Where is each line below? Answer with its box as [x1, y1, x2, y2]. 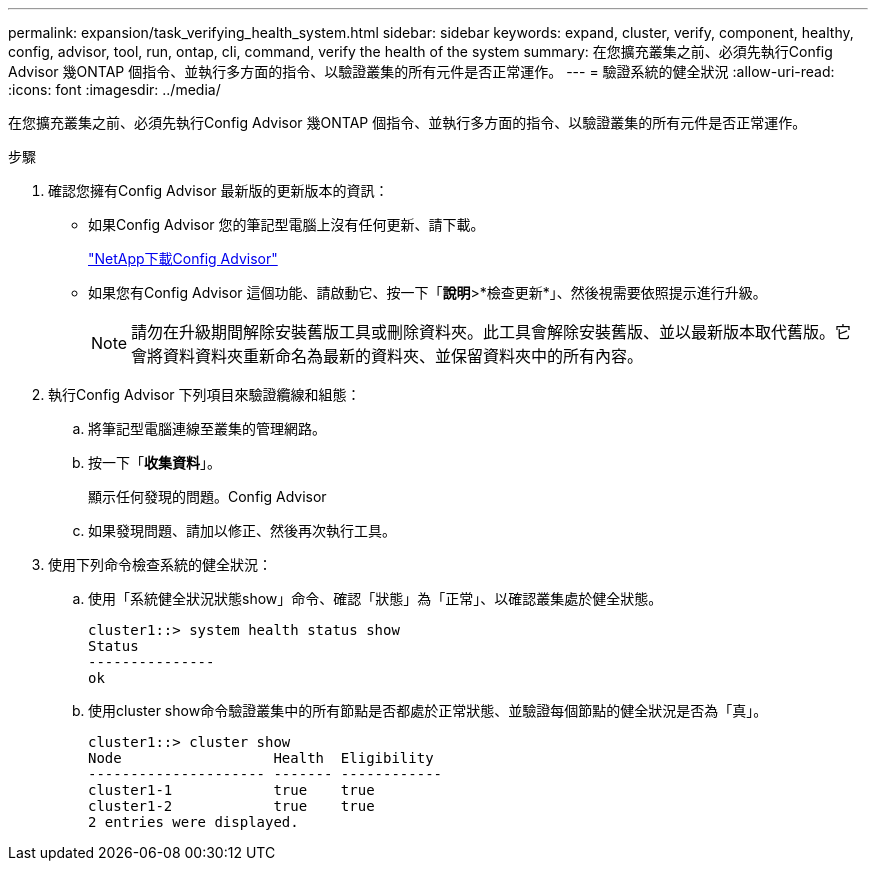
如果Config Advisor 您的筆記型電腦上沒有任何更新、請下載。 [88, 216, 485, 233]
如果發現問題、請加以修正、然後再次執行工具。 [88, 522, 396, 539]
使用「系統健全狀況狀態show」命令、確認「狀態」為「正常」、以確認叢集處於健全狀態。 [88, 590, 663, 607]
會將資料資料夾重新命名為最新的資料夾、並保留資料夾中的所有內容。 [131, 346, 644, 366]
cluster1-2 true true [88, 798, 375, 814]
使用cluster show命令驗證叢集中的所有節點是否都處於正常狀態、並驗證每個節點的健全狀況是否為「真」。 [88, 702, 768, 719]
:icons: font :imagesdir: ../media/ [8, 81, 221, 98]
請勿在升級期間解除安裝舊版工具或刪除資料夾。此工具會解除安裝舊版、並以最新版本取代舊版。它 [131, 322, 852, 342]
